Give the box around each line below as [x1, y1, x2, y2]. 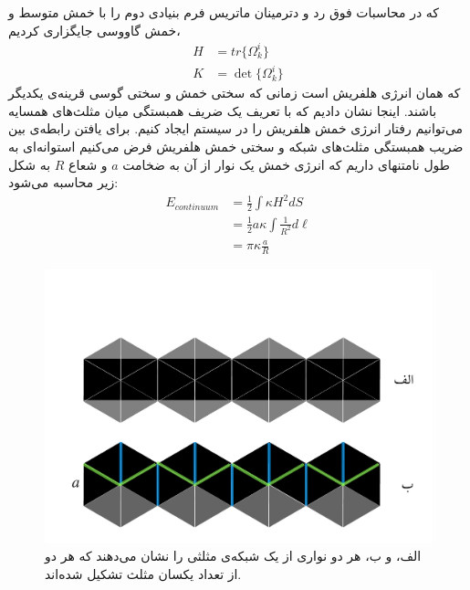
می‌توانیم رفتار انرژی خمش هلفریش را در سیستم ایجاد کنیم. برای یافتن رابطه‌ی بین [8, 119, 464, 138]
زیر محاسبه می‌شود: [8, 173, 119, 192]
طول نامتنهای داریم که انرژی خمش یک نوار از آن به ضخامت [122, 154, 450, 174]
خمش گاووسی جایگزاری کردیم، [8, 20, 181, 39]
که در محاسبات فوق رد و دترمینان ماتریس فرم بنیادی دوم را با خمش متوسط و [8, 3, 440, 21]
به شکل [8, 154, 51, 174]
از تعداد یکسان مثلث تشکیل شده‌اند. [45, 564, 242, 583]
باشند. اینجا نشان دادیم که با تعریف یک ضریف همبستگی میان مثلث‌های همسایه [8, 100, 437, 120]
